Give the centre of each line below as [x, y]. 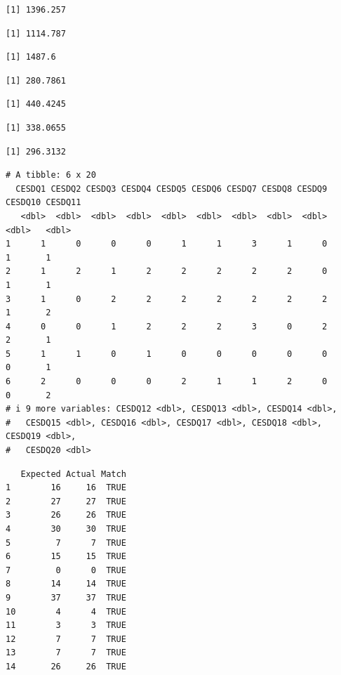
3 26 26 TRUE [66, 515]
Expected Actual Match [73, 474]
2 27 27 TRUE [66, 501]
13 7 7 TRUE [66, 653]
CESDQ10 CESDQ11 [44, 203]
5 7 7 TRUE [66, 543]
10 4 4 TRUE [66, 611]
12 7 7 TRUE [66, 639]
